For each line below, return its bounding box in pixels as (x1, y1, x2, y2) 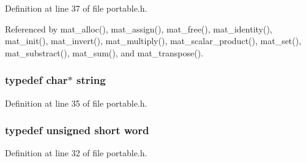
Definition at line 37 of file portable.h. (5, 2, 147, 14)
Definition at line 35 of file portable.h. (5, 96, 147, 109)
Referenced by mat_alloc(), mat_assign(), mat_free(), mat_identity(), (5, 22, 272, 35)
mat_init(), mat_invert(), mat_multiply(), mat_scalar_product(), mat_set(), (5, 34, 302, 47)
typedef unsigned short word (5, 123, 149, 138)
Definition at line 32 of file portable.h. (5, 146, 147, 159)
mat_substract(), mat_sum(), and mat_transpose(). (5, 46, 204, 59)
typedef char (5, 72, 68, 88)
